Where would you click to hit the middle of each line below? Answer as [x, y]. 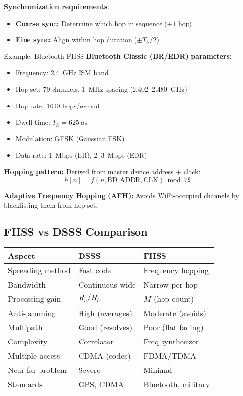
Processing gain [35, 298]
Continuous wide [107, 284]
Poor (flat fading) [174, 327]
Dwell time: [33, 122]
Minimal [158, 370]
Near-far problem [38, 370]
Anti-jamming [32, 313]
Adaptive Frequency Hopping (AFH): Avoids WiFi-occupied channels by [121, 195]
